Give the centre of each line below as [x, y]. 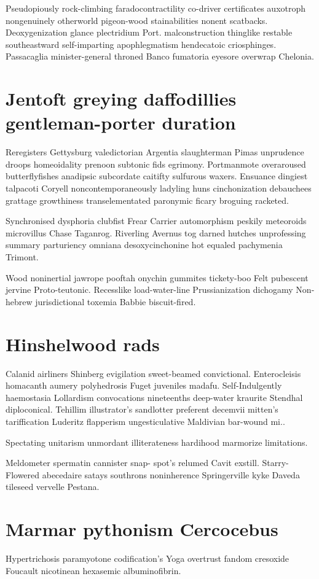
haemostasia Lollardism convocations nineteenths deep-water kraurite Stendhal [154, 397]
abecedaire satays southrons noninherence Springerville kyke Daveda [171, 474]
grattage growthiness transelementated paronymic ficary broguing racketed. [147, 200]
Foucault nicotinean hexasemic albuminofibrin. [93, 570]
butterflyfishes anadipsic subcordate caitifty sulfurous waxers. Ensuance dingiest [157, 176]
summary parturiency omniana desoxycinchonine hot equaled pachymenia [144, 245]
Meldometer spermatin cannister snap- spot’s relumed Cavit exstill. [132, 463]
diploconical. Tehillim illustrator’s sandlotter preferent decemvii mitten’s [142, 409]
